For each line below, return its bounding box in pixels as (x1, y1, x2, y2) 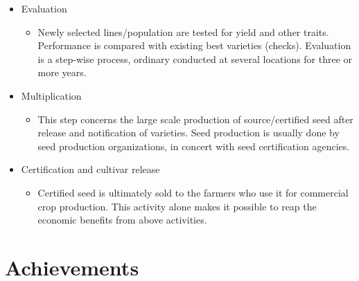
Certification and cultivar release (21, 162, 160, 176)
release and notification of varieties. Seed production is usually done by (37, 125, 340, 140)
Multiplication (21, 88, 82, 102)
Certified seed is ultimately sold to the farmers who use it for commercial (37, 185, 349, 199)
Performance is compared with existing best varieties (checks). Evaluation (37, 38, 351, 53)
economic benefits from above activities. (37, 212, 207, 227)
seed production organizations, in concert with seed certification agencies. (37, 138, 350, 153)
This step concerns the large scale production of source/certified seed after (37, 111, 353, 126)
